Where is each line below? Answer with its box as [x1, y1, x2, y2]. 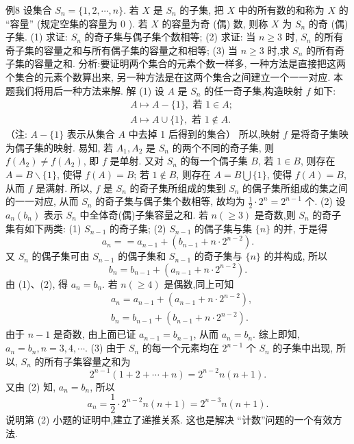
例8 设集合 [5, 3, 52, 16]
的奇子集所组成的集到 [129, 180, 226, 195]
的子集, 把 [179, 3, 224, 16]
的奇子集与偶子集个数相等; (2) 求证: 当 [84, 29, 256, 44]
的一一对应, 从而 [5, 194, 79, 208]
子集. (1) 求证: [5, 29, 68, 44]
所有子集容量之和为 [44, 354, 131, 368]
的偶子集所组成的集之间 [242, 180, 349, 195]
